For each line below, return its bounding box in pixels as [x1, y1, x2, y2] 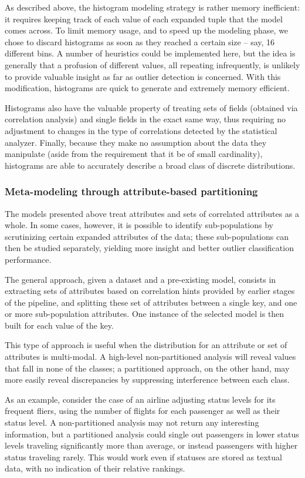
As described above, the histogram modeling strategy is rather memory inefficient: [5, 1, 300, 13]
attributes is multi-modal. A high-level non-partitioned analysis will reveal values [5, 350, 296, 363]
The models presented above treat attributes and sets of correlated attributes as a [5, 207, 300, 219]
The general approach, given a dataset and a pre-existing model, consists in [5, 273, 276, 285]
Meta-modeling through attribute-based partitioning [5, 184, 258, 199]
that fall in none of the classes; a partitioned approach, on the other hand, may [5, 362, 290, 374]
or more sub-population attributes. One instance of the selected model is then [5, 307, 284, 320]
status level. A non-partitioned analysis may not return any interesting [5, 416, 259, 429]
